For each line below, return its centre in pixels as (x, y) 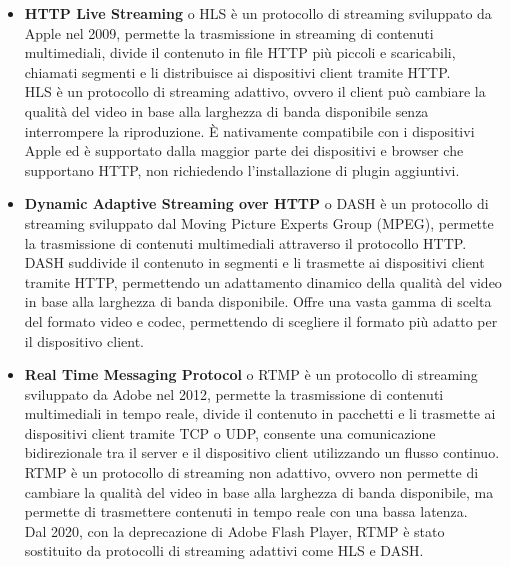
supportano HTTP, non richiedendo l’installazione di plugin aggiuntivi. (242, 169)
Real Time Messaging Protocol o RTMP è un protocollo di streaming (251, 374)
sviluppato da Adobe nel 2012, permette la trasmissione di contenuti (234, 393)
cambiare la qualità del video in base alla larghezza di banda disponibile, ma (259, 491)
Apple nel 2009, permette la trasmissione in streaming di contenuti (229, 32)
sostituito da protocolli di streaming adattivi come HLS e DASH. (224, 550)
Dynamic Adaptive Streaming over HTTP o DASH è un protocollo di (256, 203)
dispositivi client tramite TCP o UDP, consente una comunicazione (230, 432)
